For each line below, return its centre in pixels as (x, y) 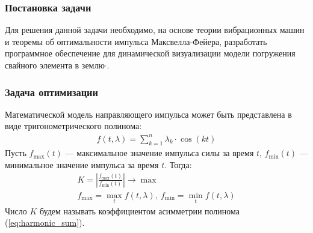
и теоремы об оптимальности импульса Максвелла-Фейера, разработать (136, 41)
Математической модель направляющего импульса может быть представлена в (148, 114)
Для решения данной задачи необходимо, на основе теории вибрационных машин (155, 30)
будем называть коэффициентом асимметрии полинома (140, 210)
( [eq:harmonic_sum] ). (45, 222)
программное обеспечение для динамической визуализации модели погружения (150, 53)
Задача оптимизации (51, 92)
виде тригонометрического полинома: (73, 126)
